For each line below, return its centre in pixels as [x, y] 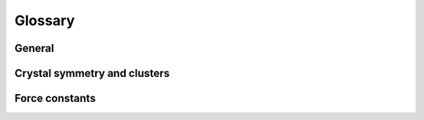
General [35, 48]
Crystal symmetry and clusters [92, 73]
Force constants [55, 98]
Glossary [45, 20]
